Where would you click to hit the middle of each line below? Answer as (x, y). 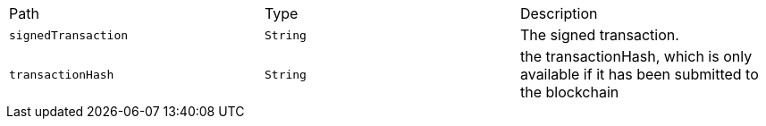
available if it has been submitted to (639, 74)
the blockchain (569, 92)
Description (559, 13)
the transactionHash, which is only (636, 56)
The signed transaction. (599, 35)
